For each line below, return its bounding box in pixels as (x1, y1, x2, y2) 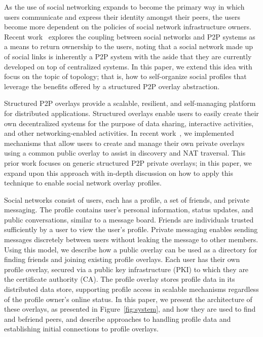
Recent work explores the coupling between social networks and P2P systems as (4, 31, 255, 42)
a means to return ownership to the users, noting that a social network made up (4, 41, 253, 52)
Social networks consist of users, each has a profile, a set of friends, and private (4, 194, 250, 205)
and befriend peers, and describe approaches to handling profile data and (4, 313, 231, 324)
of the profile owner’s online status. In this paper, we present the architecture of (4, 293, 252, 304)
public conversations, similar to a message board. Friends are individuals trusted (4, 214, 254, 224)
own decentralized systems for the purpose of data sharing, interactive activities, (4, 118, 254, 128)
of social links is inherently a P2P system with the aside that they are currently (4, 51, 252, 61)
